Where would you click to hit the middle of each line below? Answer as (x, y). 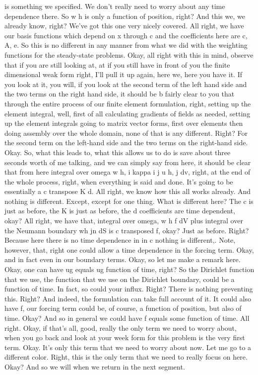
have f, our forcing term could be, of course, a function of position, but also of (123, 308)
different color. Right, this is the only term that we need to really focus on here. (126, 357)
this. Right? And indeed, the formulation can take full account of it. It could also (128, 298)
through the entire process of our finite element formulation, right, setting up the (128, 103)
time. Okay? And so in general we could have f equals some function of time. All (127, 318)
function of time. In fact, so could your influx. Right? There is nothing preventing (129, 289)
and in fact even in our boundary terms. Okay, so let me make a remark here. (123, 259)
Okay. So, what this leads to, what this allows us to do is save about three (118, 152)
